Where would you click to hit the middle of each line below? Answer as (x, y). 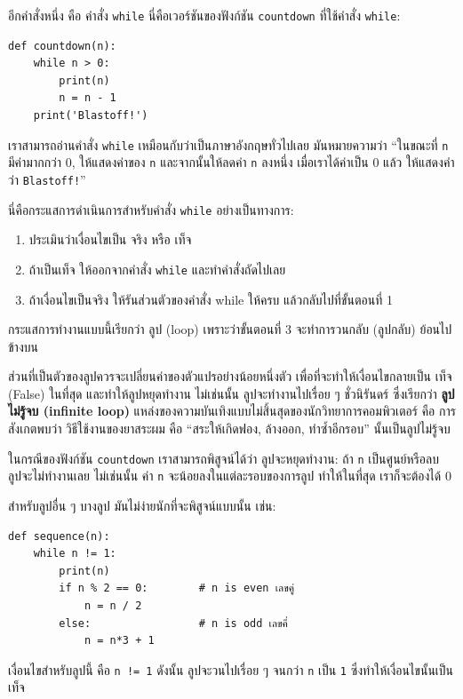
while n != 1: (75, 554)
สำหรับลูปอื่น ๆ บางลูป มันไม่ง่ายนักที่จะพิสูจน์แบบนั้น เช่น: (142, 505)
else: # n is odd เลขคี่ (173, 623)
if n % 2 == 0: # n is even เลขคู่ (177, 588)
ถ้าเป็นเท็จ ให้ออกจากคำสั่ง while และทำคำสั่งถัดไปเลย (157, 269)
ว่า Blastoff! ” (47, 179)
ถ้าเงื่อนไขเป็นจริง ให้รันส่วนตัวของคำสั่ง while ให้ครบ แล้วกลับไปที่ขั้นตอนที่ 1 (211, 299)
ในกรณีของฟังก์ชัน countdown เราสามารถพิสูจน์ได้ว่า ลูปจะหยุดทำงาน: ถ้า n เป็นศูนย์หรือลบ (224, 458)
